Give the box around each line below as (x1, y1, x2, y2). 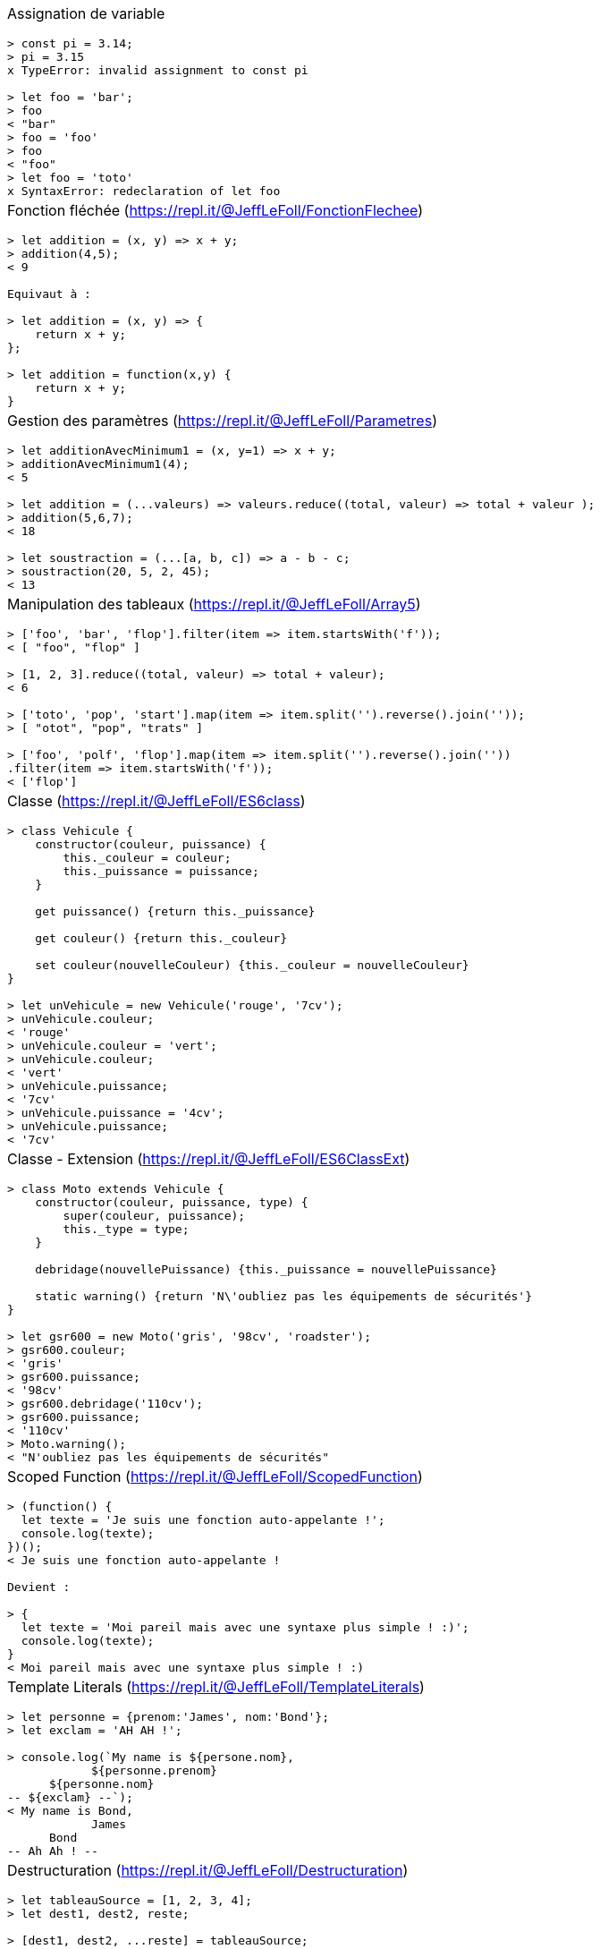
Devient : (7, 1580, 71, 1594)
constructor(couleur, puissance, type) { (35, 1196, 308, 1209)
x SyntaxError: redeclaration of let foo (7, 184, 281, 198)
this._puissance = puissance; (63, 864, 259, 878)
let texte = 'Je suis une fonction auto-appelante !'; (21, 1513, 385, 1527)
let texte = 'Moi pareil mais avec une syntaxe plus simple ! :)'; (21, 1621, 469, 1634)
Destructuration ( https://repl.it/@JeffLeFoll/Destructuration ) (7, 1861, 409, 1879)
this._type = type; (63, 1222, 190, 1236)
